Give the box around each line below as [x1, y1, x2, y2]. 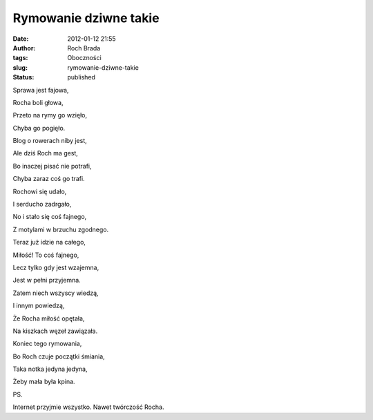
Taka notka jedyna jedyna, [12, 365, 88, 373]
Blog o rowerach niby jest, [12, 137, 88, 145]
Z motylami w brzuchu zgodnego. [12, 225, 109, 233]
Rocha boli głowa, [12, 98, 64, 106]
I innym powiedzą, [12, 301, 65, 310]
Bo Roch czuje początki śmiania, [12, 352, 105, 361]
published [67, 73, 96, 82]
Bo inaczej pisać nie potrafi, [12, 162, 93, 170]
